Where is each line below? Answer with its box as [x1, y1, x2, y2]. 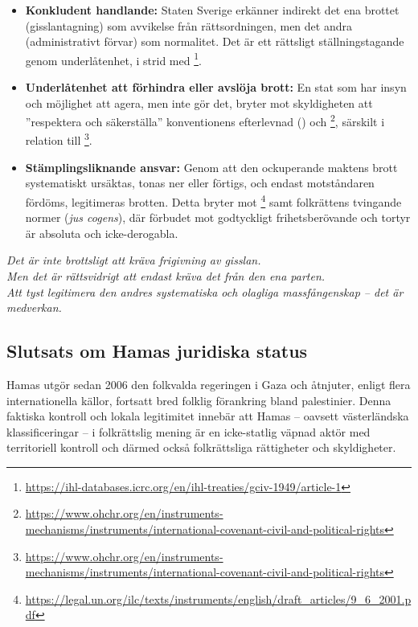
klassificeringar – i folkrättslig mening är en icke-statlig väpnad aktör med [6, 423, 371, 440]
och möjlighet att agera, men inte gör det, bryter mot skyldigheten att [25, 94, 373, 111]
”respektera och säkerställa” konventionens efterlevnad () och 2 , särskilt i [25, 111, 385, 129]
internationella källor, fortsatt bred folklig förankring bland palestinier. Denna [6, 391, 391, 408]
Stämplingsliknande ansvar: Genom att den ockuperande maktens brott [25, 158, 398, 175]
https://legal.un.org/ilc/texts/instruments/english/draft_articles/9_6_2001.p [25, 590, 412, 607]
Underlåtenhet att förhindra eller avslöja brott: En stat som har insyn [25, 79, 407, 96]
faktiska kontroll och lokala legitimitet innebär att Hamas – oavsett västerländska [6, 408, 409, 424]
